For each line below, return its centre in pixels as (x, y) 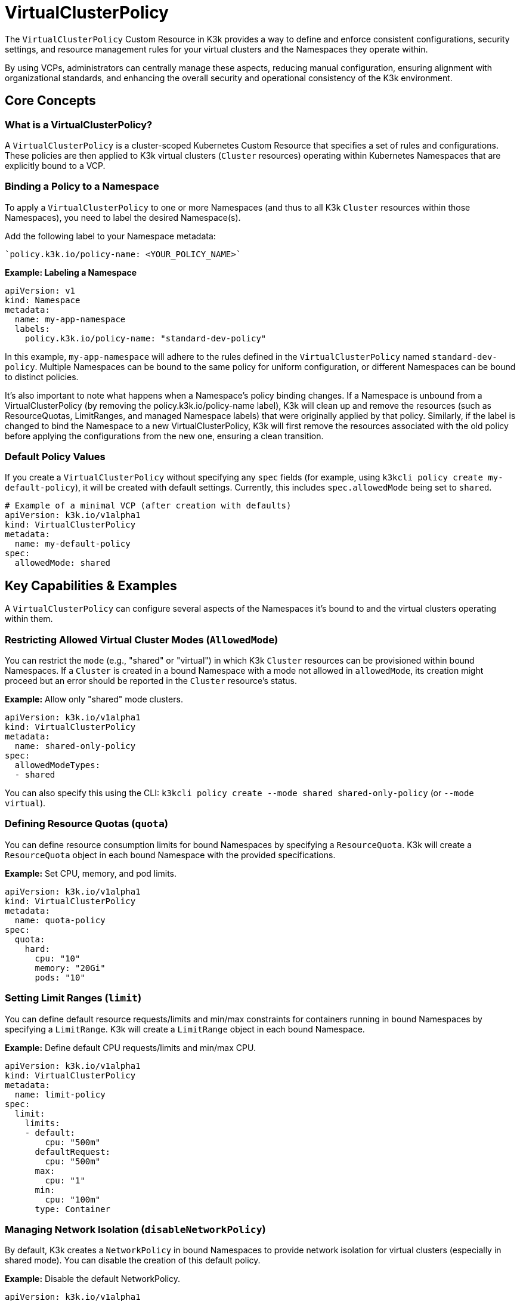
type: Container (73, 1209)
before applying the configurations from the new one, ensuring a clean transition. (164, 436)
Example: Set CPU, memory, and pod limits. (91, 873)
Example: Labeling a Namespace (71, 272)
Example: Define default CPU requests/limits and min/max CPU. (130, 1047)
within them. (29, 619)
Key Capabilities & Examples (91, 585)
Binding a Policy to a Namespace (82, 186)
